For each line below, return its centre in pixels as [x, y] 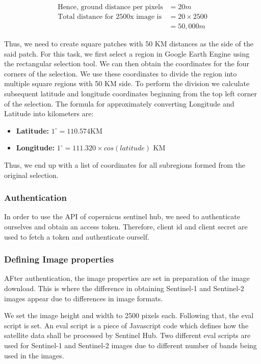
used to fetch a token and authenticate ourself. [77, 236]
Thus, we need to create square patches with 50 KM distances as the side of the [129, 44]
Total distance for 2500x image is [110, 17]
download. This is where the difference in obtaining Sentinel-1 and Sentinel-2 [124, 288]
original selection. [31, 175]
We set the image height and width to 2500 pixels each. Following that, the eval [129, 315]
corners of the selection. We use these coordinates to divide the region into [121, 73]
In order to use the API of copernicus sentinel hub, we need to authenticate [122, 216]
